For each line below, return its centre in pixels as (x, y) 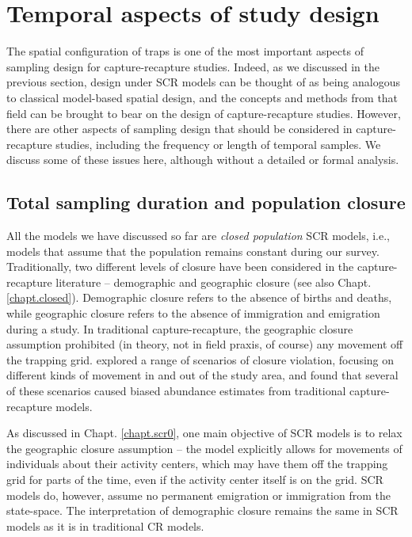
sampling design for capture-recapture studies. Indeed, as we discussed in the (193, 66)
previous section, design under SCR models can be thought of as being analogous (203, 82)
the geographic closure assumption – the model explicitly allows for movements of (204, 448)
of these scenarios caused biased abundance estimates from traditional (176, 391)
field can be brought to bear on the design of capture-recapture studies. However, (204, 113)
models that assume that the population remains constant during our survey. (193, 251)
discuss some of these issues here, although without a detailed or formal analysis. (203, 160)
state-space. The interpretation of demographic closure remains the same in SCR (202, 510)
